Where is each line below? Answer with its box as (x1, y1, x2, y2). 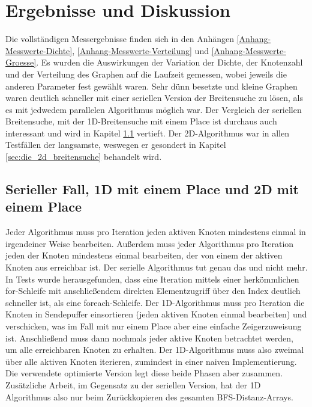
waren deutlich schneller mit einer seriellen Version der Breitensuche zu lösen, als (5, 91, 303, 104)
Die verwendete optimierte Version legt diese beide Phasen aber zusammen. (5, 367, 283, 379)
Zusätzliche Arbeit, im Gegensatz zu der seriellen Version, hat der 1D (5, 378, 261, 391)
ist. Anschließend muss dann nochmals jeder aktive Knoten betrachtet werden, (5, 331, 293, 344)
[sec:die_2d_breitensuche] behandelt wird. (5, 150, 162, 163)
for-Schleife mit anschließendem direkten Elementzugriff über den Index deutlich (5, 284, 301, 297)
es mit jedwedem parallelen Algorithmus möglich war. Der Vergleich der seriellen (5, 103, 302, 115)
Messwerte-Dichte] (5, 44, 73, 57)
